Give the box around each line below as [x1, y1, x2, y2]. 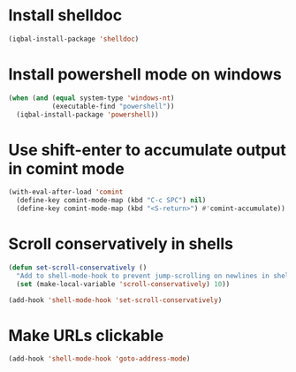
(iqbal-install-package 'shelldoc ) [8, 34, 140, 43]
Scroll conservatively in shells [8, 234, 234, 254]
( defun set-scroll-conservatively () [8, 262, 148, 272]
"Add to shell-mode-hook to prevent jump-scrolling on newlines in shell [16, 271, 293, 280]
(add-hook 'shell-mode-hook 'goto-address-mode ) [8, 354, 191, 363]
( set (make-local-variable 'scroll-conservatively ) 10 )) [16, 279, 231, 288]
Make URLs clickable [8, 325, 164, 345]
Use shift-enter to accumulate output [8, 140, 286, 160]
